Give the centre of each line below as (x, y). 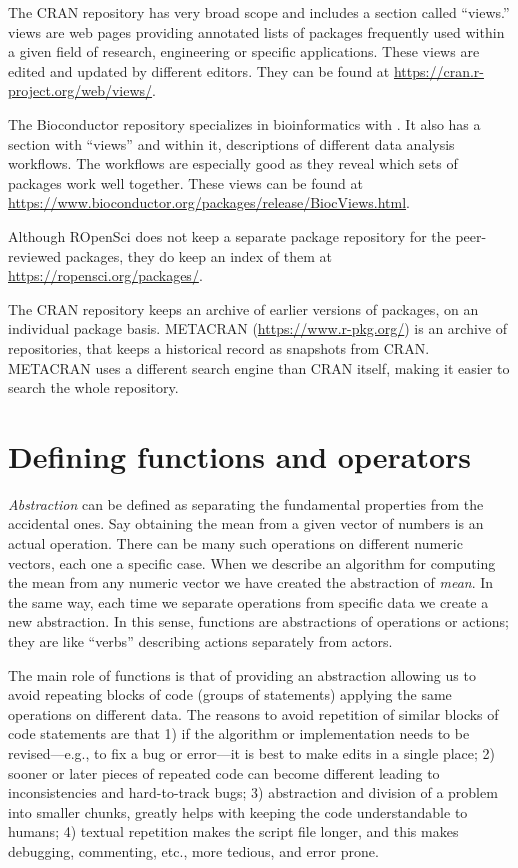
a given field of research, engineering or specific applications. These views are (244, 51)
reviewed (34, 255)
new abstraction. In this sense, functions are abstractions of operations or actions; (259, 621)
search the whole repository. (93, 387)
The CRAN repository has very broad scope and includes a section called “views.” (259, 12)
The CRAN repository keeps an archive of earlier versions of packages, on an (243, 308)
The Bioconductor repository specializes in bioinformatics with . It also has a (244, 123)
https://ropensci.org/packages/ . (105, 275)
